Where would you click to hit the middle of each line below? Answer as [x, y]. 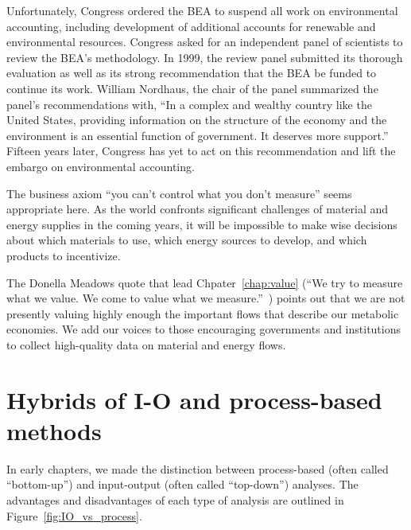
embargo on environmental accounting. [101, 166]
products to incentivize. [64, 255]
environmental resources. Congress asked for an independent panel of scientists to [205, 42]
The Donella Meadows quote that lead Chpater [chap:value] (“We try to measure [205, 282]
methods [54, 430]
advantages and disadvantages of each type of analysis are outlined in [175, 499]
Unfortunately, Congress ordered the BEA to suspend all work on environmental [202, 10]
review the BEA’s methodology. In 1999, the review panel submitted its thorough [205, 57]
